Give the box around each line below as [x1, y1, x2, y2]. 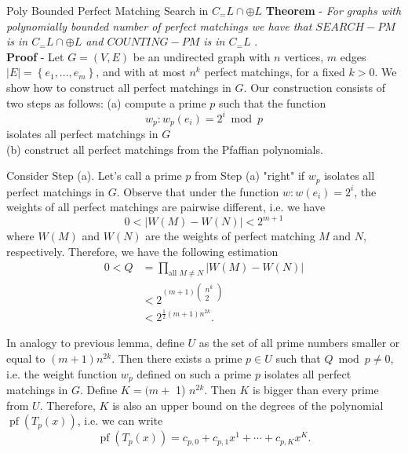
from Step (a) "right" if [195, 167, 305, 184]
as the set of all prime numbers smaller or [199, 334, 400, 351]
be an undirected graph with [133, 48, 271, 64]
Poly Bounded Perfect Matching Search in [6, 2, 209, 18]
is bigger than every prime [252, 382, 379, 398]
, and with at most [96, 64, 186, 80]
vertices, [284, 48, 324, 64]
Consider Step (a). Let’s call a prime [6, 167, 182, 184]
